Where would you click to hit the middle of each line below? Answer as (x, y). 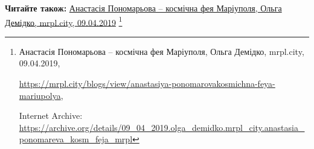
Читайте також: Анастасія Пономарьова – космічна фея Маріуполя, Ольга (143, 8)
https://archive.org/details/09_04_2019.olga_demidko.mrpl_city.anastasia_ (162, 127)
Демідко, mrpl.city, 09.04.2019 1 (64, 21)
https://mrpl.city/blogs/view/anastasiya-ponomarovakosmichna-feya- (147, 84)
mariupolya (40, 95)
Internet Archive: (51, 116)
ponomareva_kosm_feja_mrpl (76, 139)
